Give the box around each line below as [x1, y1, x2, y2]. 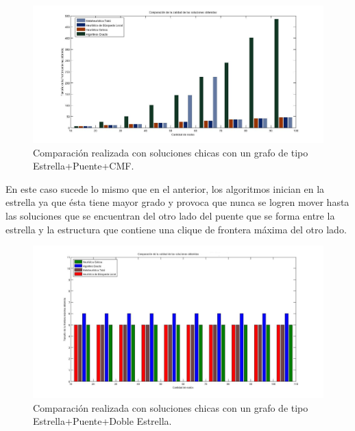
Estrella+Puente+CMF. [33, 159, 134, 173]
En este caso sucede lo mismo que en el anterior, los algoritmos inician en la [5, 181, 325, 196]
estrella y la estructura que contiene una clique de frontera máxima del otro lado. [5, 222, 347, 236]
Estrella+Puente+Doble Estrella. [33, 414, 172, 428]
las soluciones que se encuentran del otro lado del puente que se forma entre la [5, 208, 335, 222]
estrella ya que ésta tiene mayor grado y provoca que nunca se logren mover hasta [5, 195, 350, 209]
